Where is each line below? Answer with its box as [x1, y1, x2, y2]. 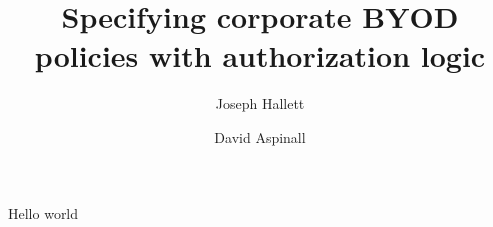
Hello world [8, 202, 79, 223]
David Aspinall [214, 126, 306, 147]
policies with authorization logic [34, 35, 486, 76]
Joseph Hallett [215, 93, 305, 114]
